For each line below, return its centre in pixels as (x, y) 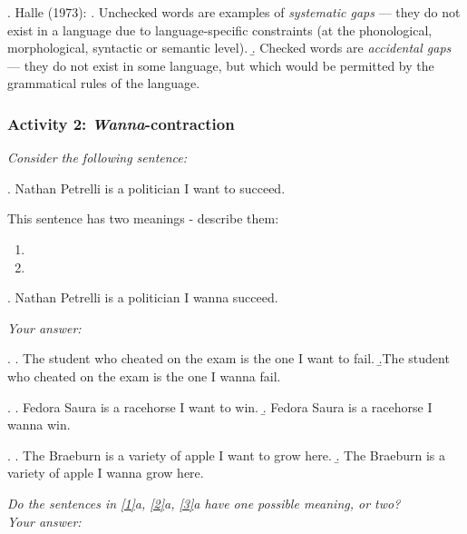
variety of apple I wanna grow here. (106, 473)
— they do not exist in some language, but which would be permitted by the (221, 65)
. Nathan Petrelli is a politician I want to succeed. (146, 188)
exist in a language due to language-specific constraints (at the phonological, (220, 30)
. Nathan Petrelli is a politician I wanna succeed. (143, 297)
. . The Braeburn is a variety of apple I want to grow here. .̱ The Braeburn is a (227, 455)
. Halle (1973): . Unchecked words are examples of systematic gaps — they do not (234, 12)
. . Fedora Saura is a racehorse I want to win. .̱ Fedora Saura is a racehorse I (220, 406)
